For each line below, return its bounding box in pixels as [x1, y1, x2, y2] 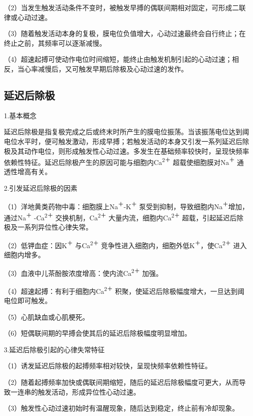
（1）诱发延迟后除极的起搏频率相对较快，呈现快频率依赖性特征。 [4, 361, 212, 371]
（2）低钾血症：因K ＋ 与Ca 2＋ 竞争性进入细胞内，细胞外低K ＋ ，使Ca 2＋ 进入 [4, 238, 247, 250]
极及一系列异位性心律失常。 [4, 222, 92, 232]
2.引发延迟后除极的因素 [4, 182, 77, 193]
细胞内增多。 [4, 249, 45, 259]
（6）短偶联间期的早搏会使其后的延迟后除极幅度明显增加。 [4, 328, 191, 338]
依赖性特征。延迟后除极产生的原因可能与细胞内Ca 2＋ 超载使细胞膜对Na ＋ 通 [4, 156, 244, 167]
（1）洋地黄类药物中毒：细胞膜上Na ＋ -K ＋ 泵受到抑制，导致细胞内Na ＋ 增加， [4, 199, 249, 211]
